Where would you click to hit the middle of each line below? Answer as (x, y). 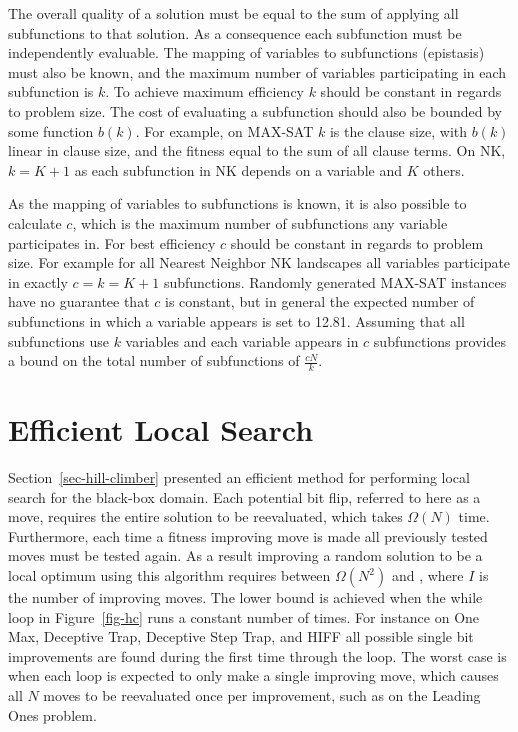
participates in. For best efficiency (112, 242)
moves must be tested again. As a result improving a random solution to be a (245, 555)
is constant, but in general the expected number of (319, 301)
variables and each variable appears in (242, 340)
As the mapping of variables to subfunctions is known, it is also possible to (237, 203)
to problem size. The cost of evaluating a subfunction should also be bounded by (255, 110)
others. (444, 169)
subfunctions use (58, 340)
